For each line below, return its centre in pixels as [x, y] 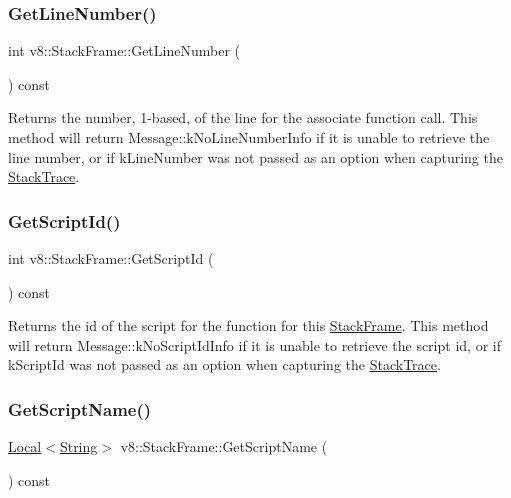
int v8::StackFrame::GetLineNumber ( [124, 50]
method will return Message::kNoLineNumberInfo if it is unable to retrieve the [249, 137]
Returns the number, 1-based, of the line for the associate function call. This [243, 117]
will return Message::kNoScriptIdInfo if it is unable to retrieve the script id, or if [254, 344]
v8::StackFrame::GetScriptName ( [224, 446]
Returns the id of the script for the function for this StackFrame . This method [248, 325]
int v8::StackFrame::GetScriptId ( [111, 258]
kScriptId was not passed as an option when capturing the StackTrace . [224, 364]
